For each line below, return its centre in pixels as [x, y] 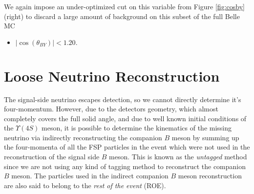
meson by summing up [205, 137]
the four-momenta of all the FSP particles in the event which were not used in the [127, 147]
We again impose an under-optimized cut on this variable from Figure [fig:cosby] [124, 6]
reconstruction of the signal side [52, 157]
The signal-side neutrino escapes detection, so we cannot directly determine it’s [123, 99]
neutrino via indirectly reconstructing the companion [83, 137]
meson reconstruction [210, 176]
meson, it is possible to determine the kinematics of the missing [137, 128]
